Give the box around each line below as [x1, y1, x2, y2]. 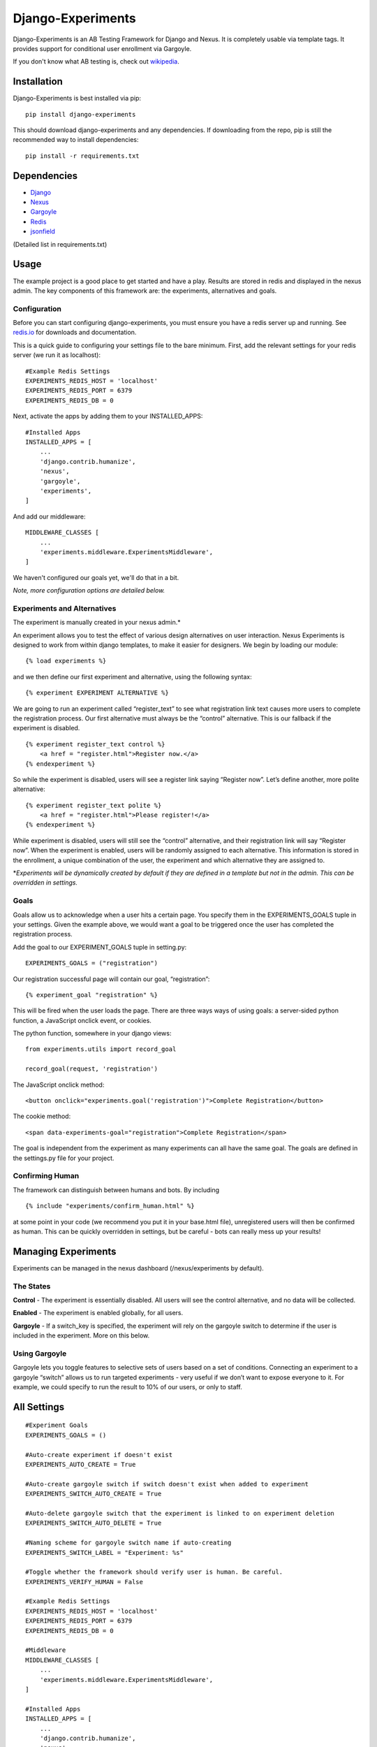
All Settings [13, 1401, 65, 1413]
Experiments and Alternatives [13, 603, 117, 613]
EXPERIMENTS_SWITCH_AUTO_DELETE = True [25, 1519, 162, 1527]
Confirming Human [13, 1171, 80, 1181]
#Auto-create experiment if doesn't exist [25, 1451, 173, 1458]
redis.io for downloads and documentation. [13, 328, 137, 337]
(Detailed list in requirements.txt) [13, 240, 108, 248]
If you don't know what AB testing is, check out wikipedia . [13, 57, 179, 66]
